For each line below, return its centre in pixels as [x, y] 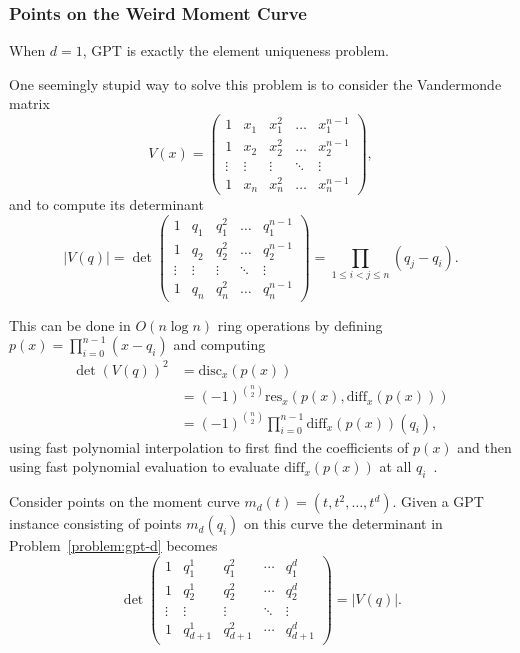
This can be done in [70, 324]
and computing [219, 344]
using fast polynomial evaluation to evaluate [144, 466]
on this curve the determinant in [343, 523]
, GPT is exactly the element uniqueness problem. [235, 50]
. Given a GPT [438, 501]
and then [484, 446]
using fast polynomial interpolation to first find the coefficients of [209, 446]
